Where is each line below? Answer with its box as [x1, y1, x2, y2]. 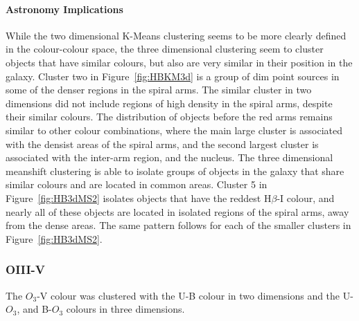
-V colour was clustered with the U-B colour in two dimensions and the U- [37, 288, 353, 302]
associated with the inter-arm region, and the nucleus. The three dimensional [6, 150, 333, 165]
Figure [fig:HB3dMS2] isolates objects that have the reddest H [6, 190, 272, 205]
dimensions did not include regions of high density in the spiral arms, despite [6, 95, 333, 110]
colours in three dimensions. [66, 302, 185, 316]
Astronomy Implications [6, 1, 123, 16]
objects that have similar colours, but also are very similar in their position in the [6, 55, 353, 69]
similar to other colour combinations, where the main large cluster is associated [6, 122, 342, 137]
